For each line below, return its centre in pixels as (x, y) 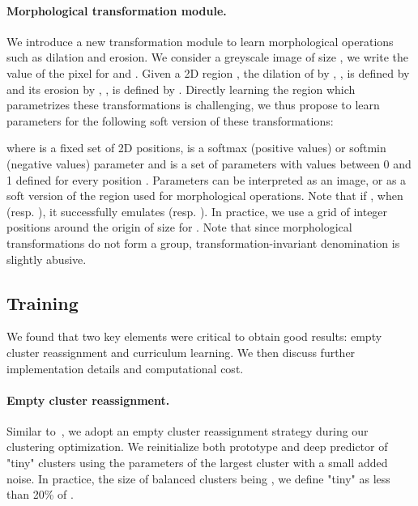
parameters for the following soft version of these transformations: (170, 120)
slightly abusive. (47, 259)
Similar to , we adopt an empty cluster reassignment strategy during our (188, 430)
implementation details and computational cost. (125, 368)
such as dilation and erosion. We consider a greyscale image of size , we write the (207, 57)
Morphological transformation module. (117, 10)
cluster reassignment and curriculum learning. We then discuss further (181, 352)
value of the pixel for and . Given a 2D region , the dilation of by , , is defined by (208, 72)
